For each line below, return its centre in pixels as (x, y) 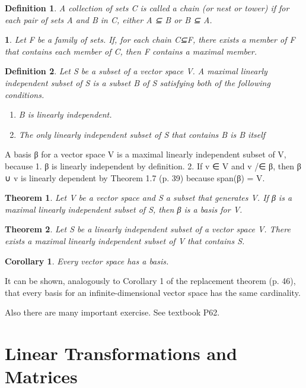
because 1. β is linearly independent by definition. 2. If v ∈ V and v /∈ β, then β (153, 165)
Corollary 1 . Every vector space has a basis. (87, 261)
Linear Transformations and (121, 353)
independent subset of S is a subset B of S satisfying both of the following (138, 82)
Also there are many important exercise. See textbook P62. (112, 312)
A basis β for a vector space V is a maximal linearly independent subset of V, (146, 154)
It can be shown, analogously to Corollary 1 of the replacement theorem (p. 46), (150, 281)
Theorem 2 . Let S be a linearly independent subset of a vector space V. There (148, 229)
